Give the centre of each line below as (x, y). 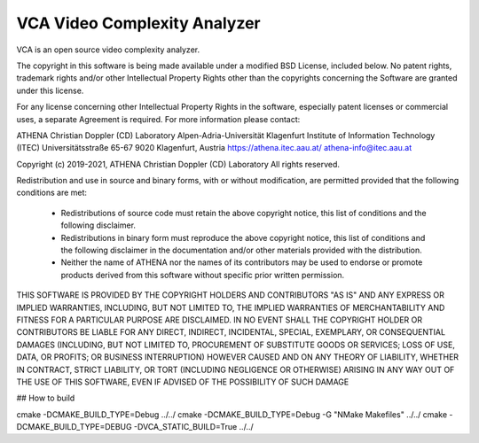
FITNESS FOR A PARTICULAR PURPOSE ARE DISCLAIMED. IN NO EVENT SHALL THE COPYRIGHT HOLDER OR (220, 320)
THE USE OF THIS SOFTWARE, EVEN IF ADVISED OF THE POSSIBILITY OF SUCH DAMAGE (183, 382)
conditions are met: (52, 193)
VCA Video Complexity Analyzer (138, 23)
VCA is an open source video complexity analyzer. (108, 50)
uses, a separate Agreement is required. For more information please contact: (158, 119)
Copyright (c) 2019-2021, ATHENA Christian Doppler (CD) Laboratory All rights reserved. (178, 164)
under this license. (50, 90)
